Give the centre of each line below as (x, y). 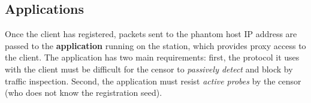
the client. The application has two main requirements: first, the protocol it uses (152, 57)
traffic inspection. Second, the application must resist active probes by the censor (153, 81)
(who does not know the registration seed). (84, 93)
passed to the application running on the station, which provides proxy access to (155, 45)
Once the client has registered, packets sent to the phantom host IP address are (151, 34)
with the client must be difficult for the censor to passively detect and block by (149, 69)
